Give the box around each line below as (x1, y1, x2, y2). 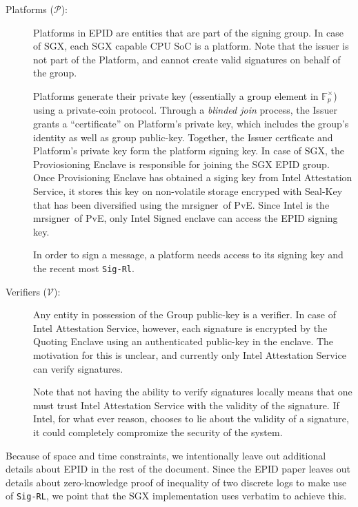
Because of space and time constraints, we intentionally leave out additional (6, 448, 326, 462)
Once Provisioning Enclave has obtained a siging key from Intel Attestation (33, 170, 352, 185)
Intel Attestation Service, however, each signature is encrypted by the (33, 320, 328, 335)
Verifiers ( (6, 284, 48, 298)
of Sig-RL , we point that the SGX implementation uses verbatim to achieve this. (6, 488, 347, 503)
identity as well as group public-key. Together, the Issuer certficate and (33, 130, 333, 144)
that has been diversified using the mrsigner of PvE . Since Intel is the (33, 197, 330, 211)
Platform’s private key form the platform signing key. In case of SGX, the (33, 143, 345, 158)
